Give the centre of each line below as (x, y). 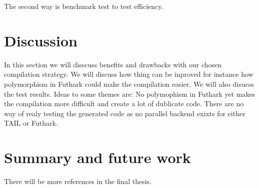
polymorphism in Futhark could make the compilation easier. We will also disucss (129, 84)
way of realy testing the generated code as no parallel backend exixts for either (125, 113)
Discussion (41, 40)
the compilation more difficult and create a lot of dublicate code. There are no (124, 103)
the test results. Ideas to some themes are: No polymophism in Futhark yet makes (130, 94)
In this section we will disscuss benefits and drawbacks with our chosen (113, 64)
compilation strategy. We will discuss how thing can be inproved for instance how (129, 74)
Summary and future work (97, 157)
